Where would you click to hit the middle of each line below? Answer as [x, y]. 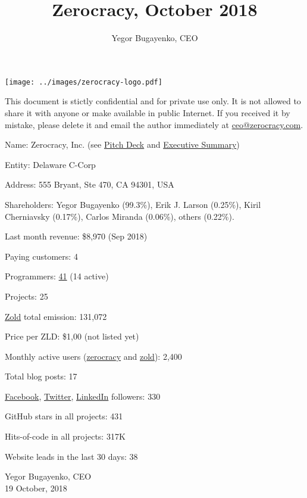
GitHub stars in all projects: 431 [64, 416]
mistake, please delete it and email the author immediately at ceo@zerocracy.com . [154, 124]
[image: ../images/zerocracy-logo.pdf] [84, 82]
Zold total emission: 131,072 [56, 316]
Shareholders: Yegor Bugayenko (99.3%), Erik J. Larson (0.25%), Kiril [133, 204]
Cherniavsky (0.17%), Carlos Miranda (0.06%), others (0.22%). [120, 216]
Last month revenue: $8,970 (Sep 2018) [76, 236]
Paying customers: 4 [41, 256]
